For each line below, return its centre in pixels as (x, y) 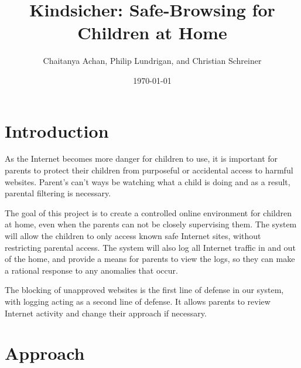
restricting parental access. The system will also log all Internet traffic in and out (150, 247)
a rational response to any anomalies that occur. (91, 270)
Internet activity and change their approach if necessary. (106, 313)
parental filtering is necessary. (58, 193)
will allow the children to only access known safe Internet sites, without (133, 236)
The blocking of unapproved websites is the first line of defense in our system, (144, 290)
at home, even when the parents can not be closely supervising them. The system (151, 224)
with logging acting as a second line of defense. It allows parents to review (138, 301)
